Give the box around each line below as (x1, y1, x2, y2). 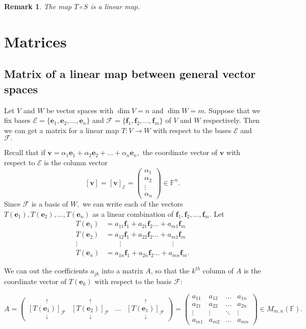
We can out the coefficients (4, 265, 88, 276)
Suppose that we (208, 105, 261, 115)
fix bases (4, 115, 31, 125)
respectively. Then (203, 115, 260, 125)
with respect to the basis (94, 275, 172, 286)
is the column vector (44, 157, 108, 167)
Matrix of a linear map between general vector (4, 66, 256, 82)
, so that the (150, 265, 190, 276)
